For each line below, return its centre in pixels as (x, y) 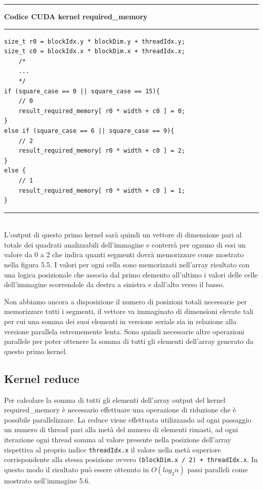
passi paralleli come (217, 469)
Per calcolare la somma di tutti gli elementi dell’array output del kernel (115, 399)
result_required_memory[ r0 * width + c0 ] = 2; (102, 151)
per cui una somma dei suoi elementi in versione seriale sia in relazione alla (120, 321)
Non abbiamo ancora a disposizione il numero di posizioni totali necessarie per (126, 301)
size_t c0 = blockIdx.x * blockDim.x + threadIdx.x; (95, 51)
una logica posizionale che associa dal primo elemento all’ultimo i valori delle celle (131, 274)
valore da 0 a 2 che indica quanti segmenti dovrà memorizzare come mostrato (124, 254)
